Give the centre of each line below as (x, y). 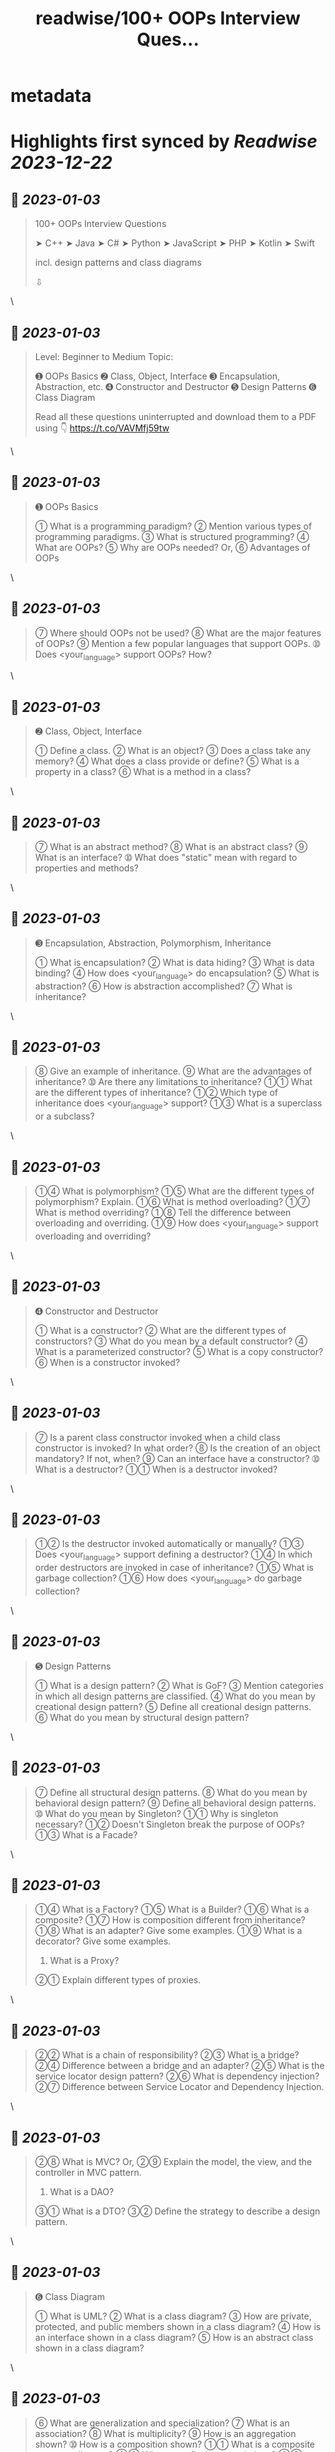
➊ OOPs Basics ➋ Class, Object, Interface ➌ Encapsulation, (157, 376)
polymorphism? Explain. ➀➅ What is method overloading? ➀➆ (172, 1202)
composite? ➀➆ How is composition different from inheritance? (170, 1920)
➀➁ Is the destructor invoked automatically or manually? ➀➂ (169, 1544)
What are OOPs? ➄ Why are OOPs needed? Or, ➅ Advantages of (172, 547)
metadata (51, 96)
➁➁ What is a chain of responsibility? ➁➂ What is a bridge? (167, 2055)
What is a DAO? (82, 2191)
